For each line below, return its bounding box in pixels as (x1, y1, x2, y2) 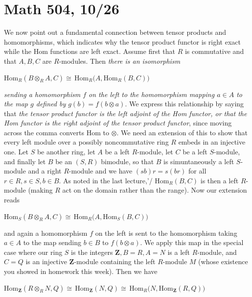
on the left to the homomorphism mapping (89, 89, 215, 99)
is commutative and (184, 46, 244, 56)
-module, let (137, 147, 173, 157)
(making (28, 185, 53, 195)
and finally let (4, 156, 46, 166)
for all (188, 166, 206, 176)
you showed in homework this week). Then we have (4, 266, 158, 276)
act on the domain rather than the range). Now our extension (62, 185, 247, 195)
